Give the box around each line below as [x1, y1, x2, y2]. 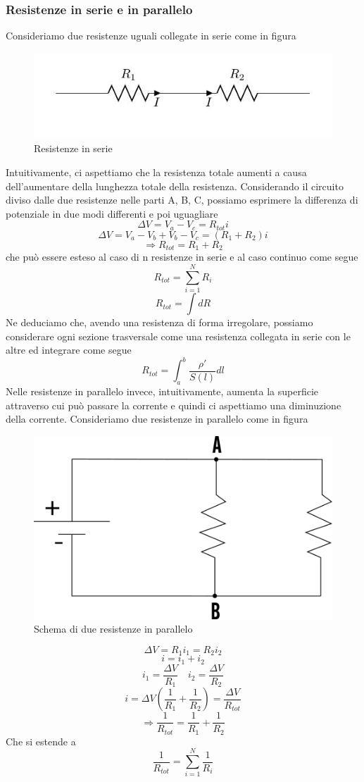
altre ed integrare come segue [6, 342, 132, 357]
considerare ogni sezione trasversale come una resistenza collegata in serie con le [6, 328, 351, 343]
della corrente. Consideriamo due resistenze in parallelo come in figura [6, 411, 308, 426]
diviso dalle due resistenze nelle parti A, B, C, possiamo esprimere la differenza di [6, 192, 358, 207]
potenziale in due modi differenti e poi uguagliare [6, 206, 218, 221]
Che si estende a [6, 733, 76, 748]
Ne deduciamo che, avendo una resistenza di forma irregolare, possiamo [6, 315, 313, 330]
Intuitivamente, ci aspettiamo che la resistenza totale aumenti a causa [6, 165, 307, 180]
